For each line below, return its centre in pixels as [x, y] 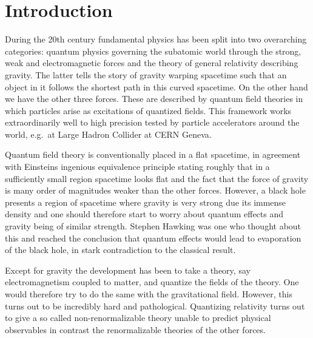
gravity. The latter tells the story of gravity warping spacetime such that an [146, 74]
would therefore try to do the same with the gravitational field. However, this [149, 294]
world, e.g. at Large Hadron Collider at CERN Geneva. [108, 134]
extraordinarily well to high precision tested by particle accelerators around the [152, 122]
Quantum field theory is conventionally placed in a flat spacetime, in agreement [153, 154]
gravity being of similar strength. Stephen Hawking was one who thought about [153, 226]
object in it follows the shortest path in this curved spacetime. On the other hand [156, 86]
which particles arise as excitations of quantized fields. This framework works [148, 110]
